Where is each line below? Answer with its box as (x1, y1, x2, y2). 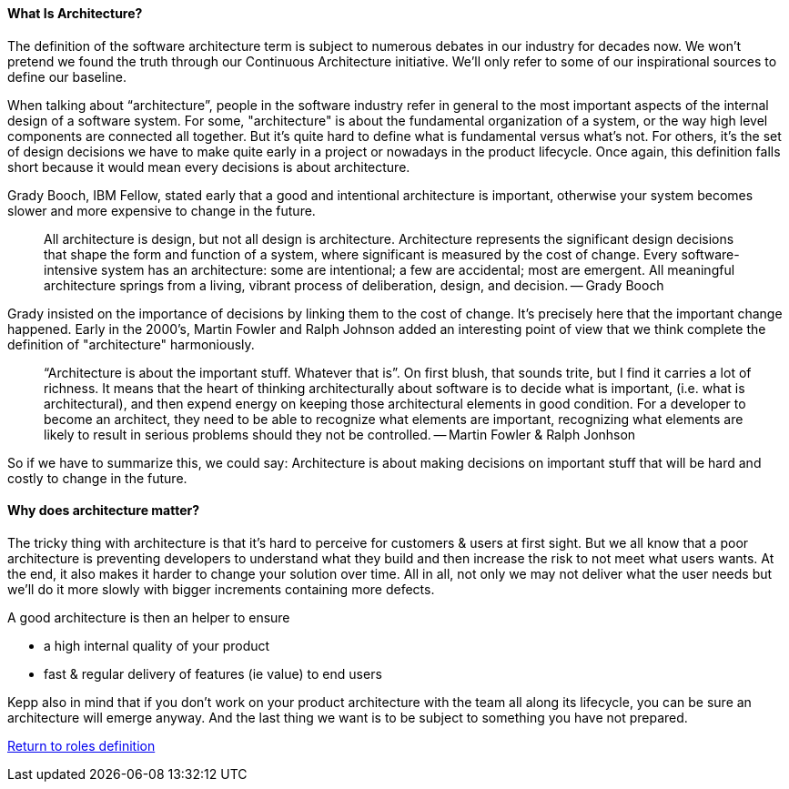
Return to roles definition (7, 737, 156, 754)
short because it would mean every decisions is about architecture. (7, 158, 410, 175)
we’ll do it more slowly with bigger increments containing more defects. (7, 581, 435, 597)
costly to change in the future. (7, 470, 187, 486)
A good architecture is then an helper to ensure (7, 609, 290, 625)
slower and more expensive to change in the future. (7, 202, 316, 218)
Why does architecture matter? (7, 502, 200, 519)
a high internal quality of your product (44, 637, 270, 653)
